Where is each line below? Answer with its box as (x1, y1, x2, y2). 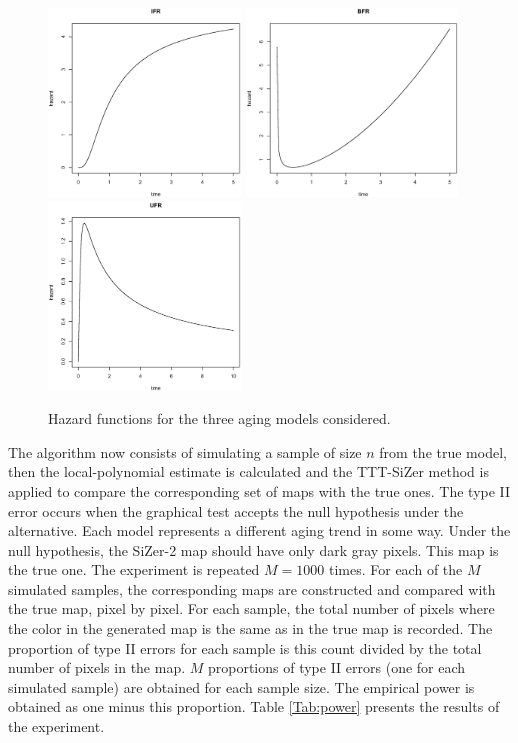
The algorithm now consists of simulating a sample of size (8, 441, 362, 462)
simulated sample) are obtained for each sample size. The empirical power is (8, 676, 475, 697)
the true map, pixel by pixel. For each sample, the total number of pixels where (8, 598, 495, 619)
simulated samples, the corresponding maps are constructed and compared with (8, 578, 496, 599)
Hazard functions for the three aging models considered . (48, 408, 391, 429)
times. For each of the (328, 559, 463, 580)
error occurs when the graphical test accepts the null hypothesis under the (8, 500, 464, 521)
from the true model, (379, 441, 507, 462)
